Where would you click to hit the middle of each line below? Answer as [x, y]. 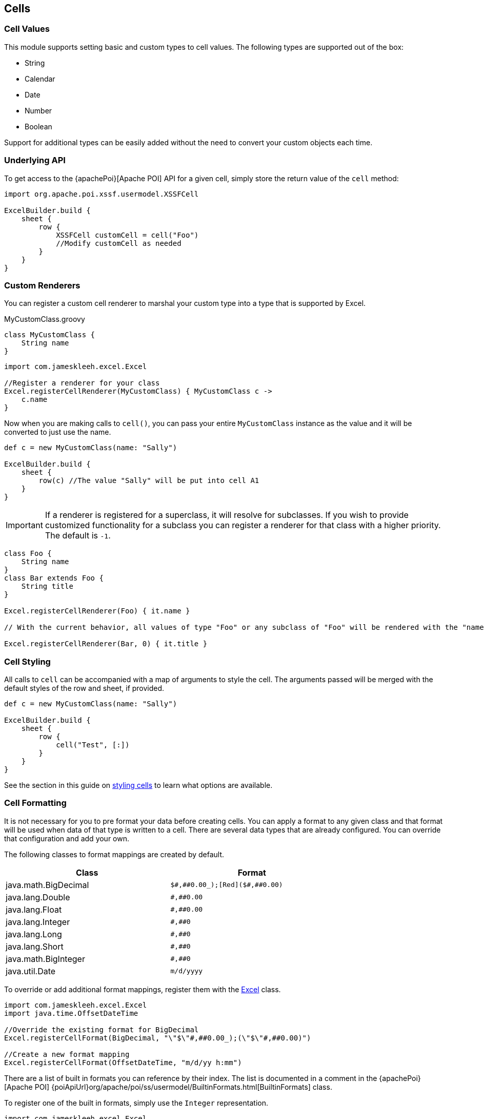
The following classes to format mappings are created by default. [114, 854]
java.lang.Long [34, 934]
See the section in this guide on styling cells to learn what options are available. [138, 785]
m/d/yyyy [187, 971]
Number [38, 110]
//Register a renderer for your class [82, 383]
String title [47, 586]
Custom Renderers [42, 285]
